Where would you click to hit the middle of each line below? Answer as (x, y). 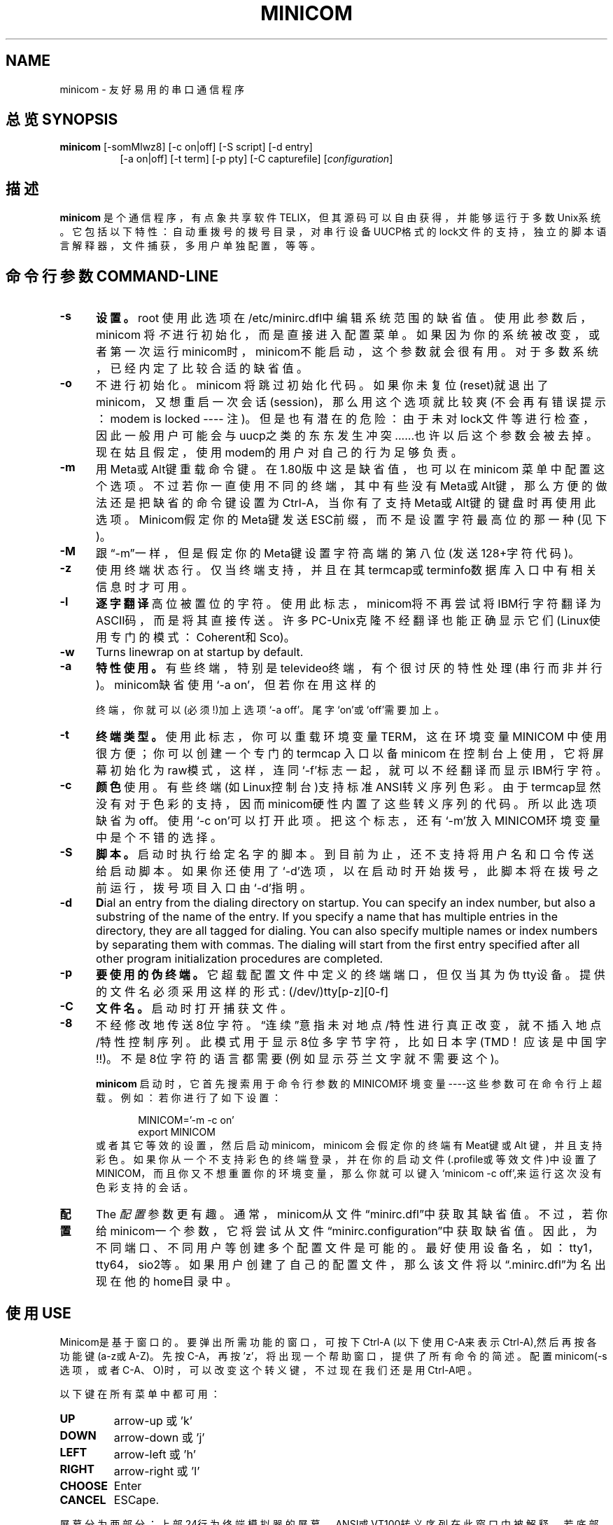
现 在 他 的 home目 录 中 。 (166, 1282)
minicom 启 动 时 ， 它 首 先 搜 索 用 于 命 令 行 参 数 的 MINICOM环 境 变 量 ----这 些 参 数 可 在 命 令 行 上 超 (349, 1084)
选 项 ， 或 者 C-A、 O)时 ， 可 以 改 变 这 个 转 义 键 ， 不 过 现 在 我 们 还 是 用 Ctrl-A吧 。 (269, 1370)
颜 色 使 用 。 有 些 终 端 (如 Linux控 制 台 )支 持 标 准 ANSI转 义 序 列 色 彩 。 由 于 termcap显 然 (348, 787)
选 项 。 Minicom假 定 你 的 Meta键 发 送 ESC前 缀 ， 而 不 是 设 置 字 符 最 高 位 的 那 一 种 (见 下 (351, 520)
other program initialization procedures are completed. (239, 959)
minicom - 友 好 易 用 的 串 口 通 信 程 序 (152, 89)
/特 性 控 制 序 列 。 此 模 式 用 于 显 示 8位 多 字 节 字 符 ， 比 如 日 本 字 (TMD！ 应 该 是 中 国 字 (351, 1042)
